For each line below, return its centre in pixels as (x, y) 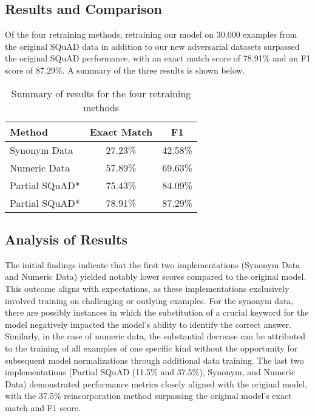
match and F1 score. (43, 407)
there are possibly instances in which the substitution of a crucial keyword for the (157, 312)
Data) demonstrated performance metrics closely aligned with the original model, (156, 383)
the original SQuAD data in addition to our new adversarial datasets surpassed (152, 46)
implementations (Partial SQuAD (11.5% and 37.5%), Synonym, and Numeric (150, 372)
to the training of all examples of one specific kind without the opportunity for (151, 348)
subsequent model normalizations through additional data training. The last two (154, 360)
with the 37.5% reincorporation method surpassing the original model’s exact (148, 396)
